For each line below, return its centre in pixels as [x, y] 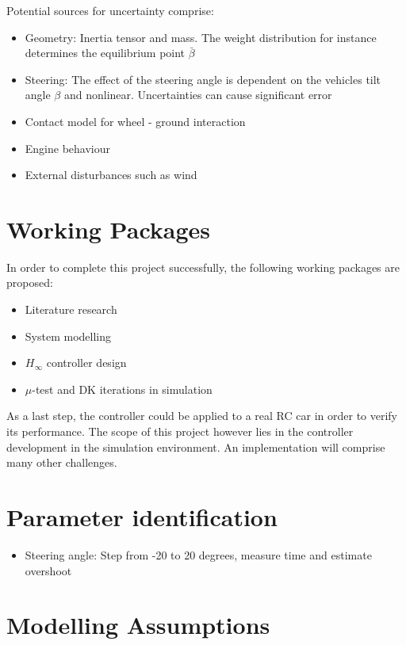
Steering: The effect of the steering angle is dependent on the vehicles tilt [203, 79]
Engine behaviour [68, 148]
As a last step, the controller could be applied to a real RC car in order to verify [202, 416]
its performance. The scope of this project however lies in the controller [180, 431]
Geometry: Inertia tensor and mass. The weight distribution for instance [201, 37]
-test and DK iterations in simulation [122, 389]
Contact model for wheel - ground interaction [135, 121]
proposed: [30, 282]
